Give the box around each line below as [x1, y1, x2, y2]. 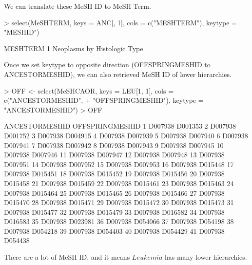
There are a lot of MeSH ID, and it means [4, 252, 130, 262]
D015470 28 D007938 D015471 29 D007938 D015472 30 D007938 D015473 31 [4, 197, 234, 208]
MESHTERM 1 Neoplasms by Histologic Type [4, 43, 143, 53]
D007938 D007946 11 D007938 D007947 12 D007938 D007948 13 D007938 [4, 150, 225, 160]
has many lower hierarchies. [164, 252, 247, 262]
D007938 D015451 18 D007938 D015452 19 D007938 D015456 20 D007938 [4, 169, 225, 179]
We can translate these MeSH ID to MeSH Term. [4, 1, 151, 11]
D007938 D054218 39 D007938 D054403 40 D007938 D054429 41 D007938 [4, 226, 225, 236]
